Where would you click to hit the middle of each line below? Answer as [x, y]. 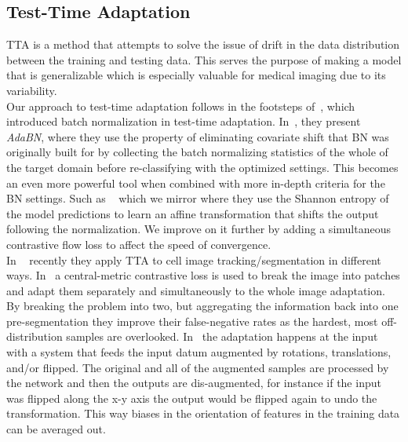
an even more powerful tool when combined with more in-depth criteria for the [196, 183]
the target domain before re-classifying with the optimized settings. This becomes [202, 167]
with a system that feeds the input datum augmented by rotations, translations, [199, 352]
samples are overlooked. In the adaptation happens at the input [222, 336]
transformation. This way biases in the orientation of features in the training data [203, 413]
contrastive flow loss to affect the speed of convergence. [139, 244]
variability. [32, 90]
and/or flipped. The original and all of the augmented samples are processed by [198, 367]
